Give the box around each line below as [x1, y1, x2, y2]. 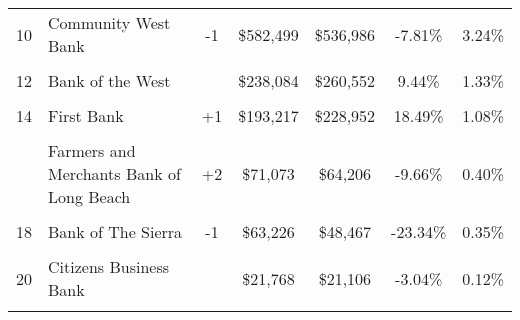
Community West [48, 11, 171, 34]
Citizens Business [48, 255, 170, 278]
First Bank [48, 104, 124, 127]
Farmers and [48, 139, 136, 162]
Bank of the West [48, 69, 171, 92]
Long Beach [48, 185, 131, 208]
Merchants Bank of [48, 162, 181, 185]
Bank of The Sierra [48, 220, 183, 243]
